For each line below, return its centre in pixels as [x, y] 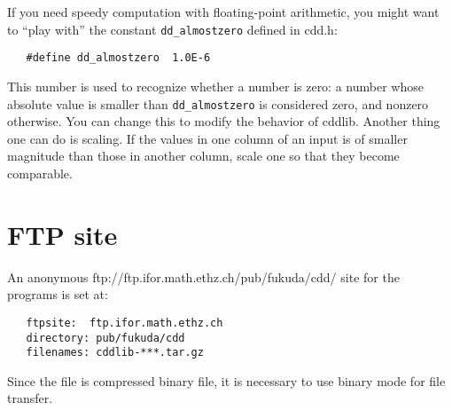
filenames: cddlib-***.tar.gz [115, 353]
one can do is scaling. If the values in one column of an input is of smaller [207, 138]
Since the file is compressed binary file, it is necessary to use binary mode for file [226, 380]
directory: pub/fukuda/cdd [105, 338]
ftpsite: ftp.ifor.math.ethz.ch [125, 323]
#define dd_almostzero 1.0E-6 [118, 58]
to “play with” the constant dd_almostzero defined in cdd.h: [172, 29]
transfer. [30, 398]
